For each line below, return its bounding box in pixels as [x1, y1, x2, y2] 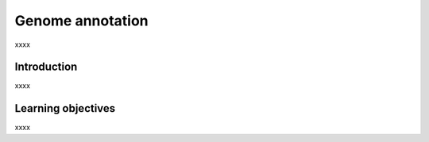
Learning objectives [14, 102, 116, 115]
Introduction [14, 60, 78, 74]
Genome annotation [14, 12, 149, 29]
